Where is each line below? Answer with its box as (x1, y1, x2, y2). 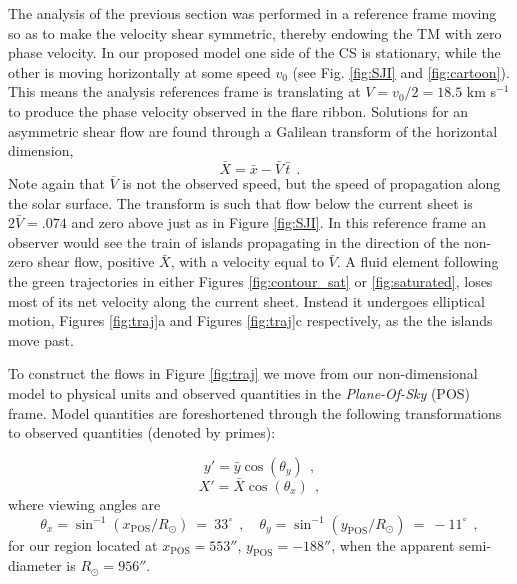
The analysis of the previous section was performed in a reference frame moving (8, 3, 497, 23)
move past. (8, 329, 74, 350)
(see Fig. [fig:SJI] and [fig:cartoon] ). (292, 61, 510, 82)
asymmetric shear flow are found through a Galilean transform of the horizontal (8, 120, 498, 141)
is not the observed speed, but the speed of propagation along (122, 172, 501, 193)
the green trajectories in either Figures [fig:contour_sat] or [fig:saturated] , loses (8, 270, 493, 291)
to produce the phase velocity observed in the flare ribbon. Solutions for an (8, 100, 469, 121)
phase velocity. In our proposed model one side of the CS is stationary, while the (8, 42, 501, 63)
